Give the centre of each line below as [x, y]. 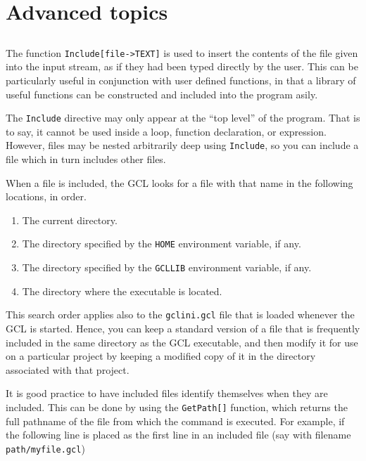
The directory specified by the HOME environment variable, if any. [162, 244]
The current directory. [70, 220]
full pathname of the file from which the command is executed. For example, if [175, 421]
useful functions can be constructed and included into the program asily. [162, 94]
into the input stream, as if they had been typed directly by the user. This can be [182, 66]
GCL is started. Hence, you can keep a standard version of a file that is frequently [183, 329]
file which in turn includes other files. [86, 159]
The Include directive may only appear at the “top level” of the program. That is [183, 118]
